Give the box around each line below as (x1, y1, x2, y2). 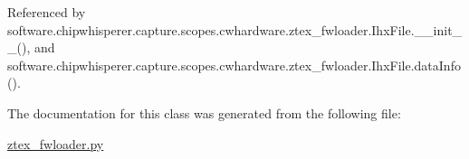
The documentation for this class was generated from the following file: (7, 103, 401, 122)
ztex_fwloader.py (7, 134, 104, 153)
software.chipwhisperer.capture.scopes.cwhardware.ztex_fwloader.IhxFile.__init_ (7, 20, 463, 39)
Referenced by (7, 3, 86, 21)
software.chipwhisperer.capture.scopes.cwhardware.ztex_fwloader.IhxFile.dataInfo (7, 55, 461, 74)
